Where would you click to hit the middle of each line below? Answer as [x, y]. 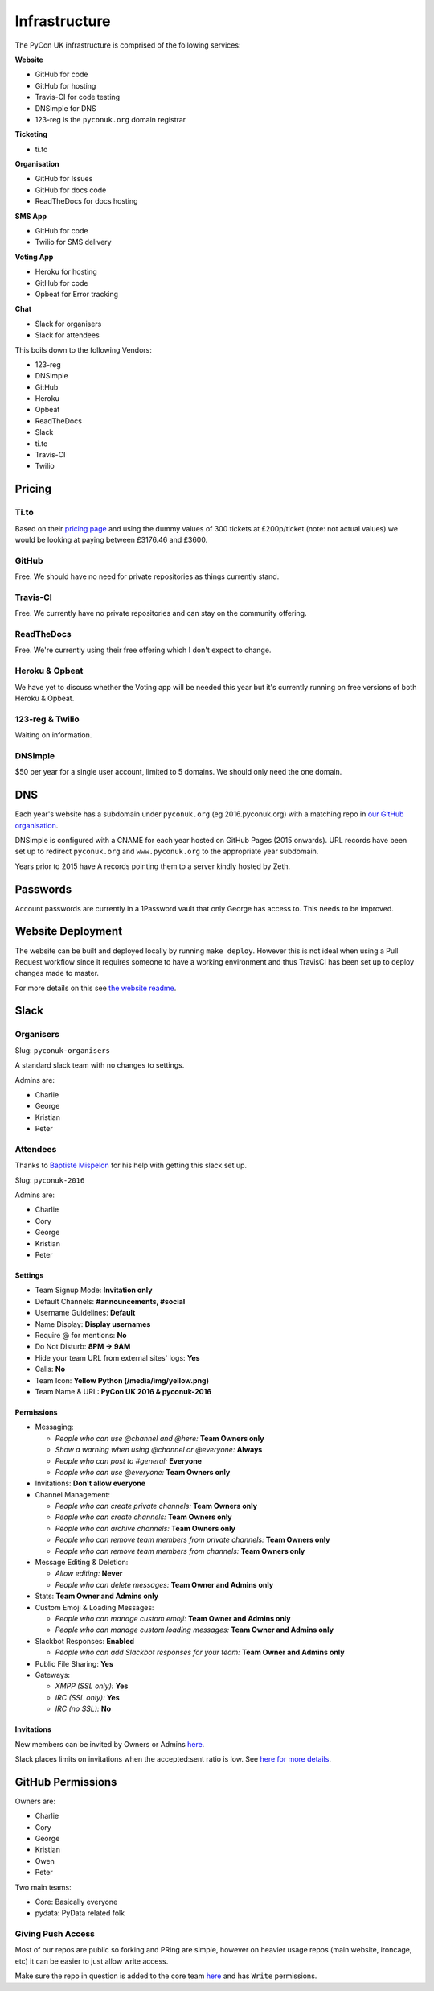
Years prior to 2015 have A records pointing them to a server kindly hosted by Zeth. [153, 866]
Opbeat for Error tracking [77, 294]
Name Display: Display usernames [93, 1324]
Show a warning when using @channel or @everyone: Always [159, 1450]
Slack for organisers [68, 324]
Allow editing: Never [89, 1573]
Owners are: [35, 1801]
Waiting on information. [53, 735]
